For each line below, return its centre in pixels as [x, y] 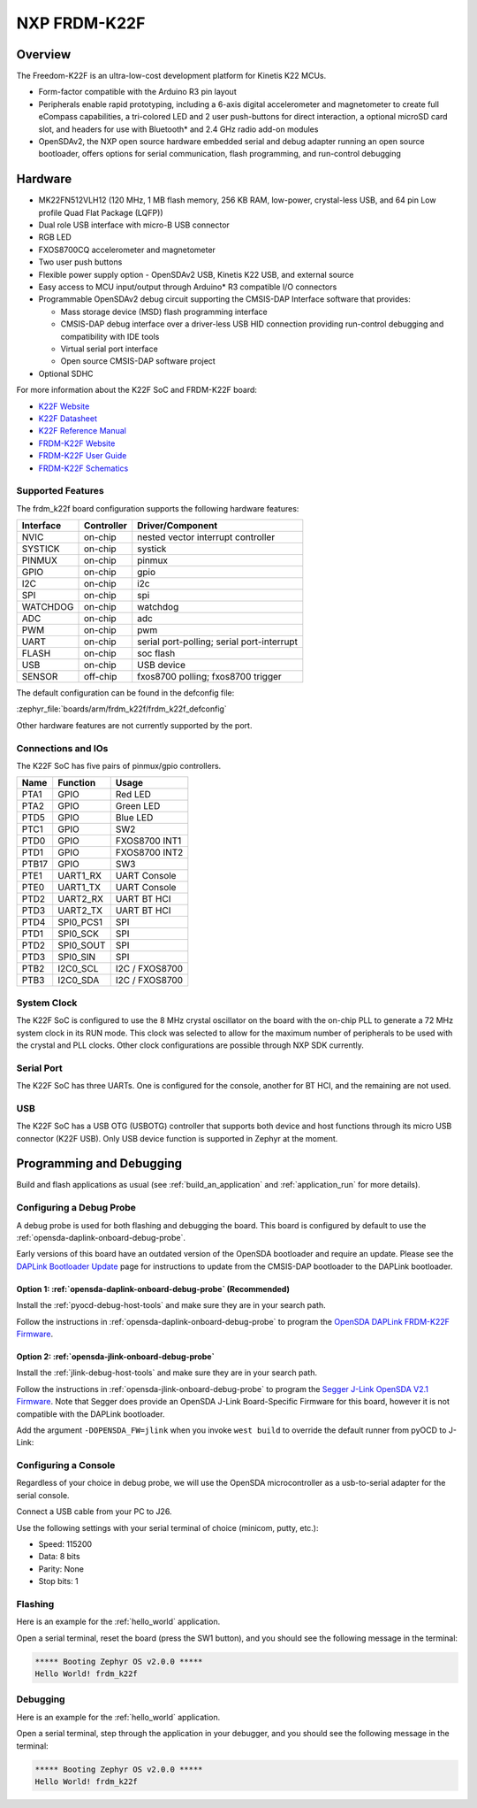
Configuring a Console [66, 1466]
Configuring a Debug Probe [76, 1208]
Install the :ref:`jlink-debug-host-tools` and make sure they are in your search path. [167, 1373]
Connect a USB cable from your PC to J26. [94, 1512]
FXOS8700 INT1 [148, 841]
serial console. [43, 1495]
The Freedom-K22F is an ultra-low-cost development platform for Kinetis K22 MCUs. [171, 76]
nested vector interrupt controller [206, 537]
